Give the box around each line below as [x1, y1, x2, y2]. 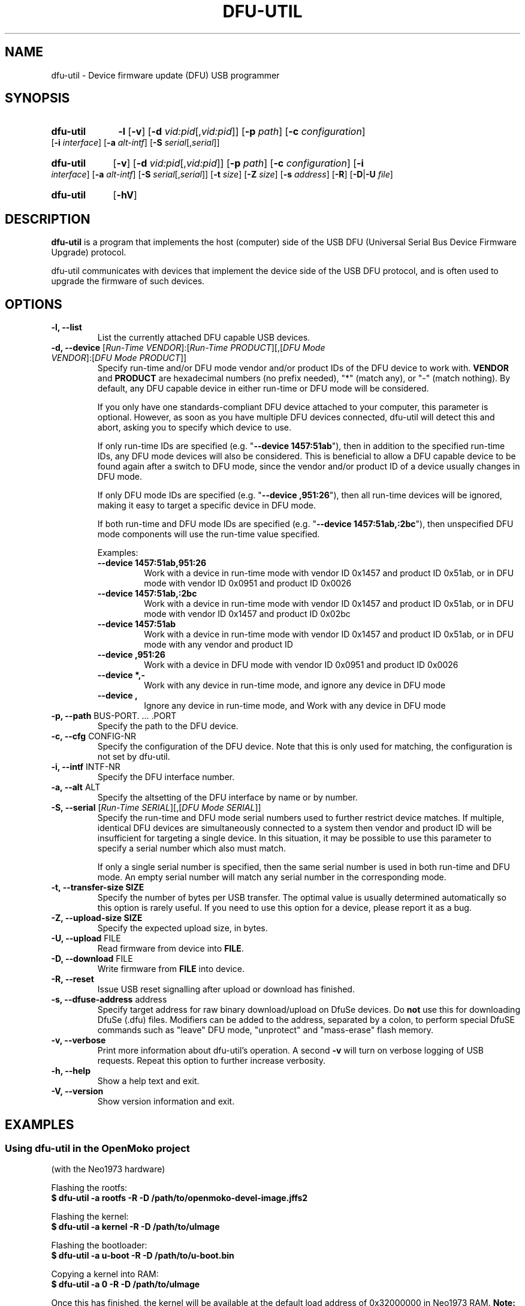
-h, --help [51, 1066, 90, 1076]
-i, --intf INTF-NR [51, 762, 120, 772]
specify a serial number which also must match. [97, 843, 286, 854]
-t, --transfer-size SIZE [51, 882, 144, 893]
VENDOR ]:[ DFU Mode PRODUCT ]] [51, 353, 187, 363]
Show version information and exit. [97, 1096, 235, 1107]
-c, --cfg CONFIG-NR [51, 731, 137, 742]
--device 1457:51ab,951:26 [97, 558, 207, 568]
